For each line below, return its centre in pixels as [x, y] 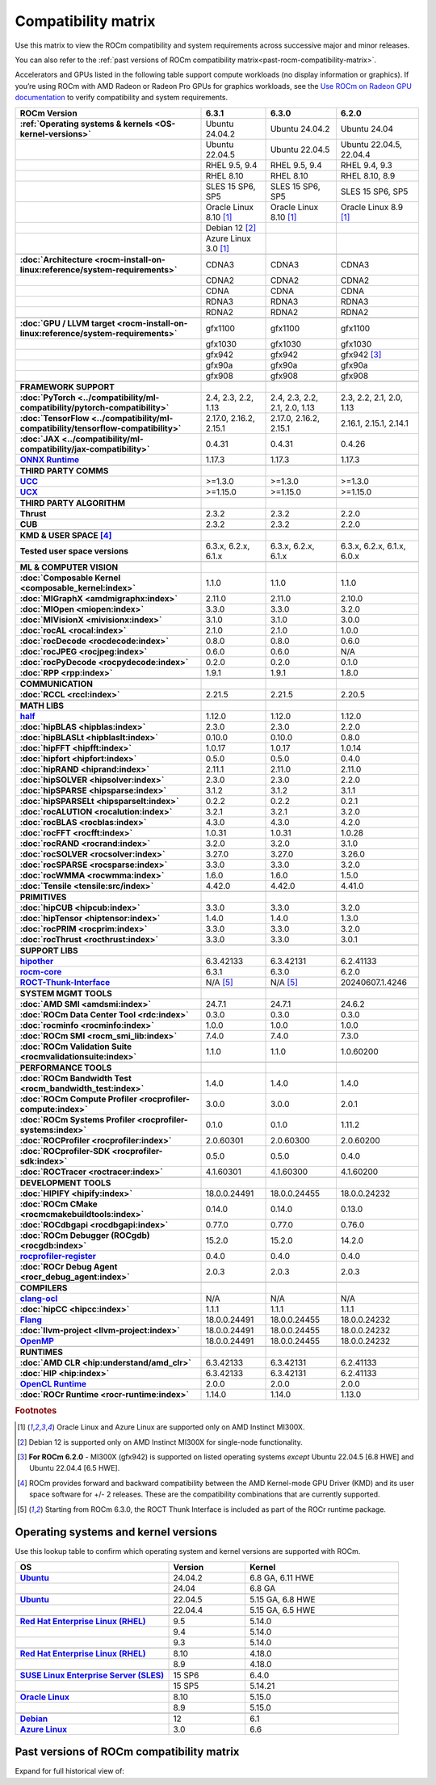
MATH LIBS [42, 705]
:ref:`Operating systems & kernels [86, 124]
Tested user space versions [74, 551]
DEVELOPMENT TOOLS [65, 1182]
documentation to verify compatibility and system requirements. [122, 98]
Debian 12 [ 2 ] [231, 228]
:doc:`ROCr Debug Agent [69, 1266]
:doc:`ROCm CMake [59, 1204]
